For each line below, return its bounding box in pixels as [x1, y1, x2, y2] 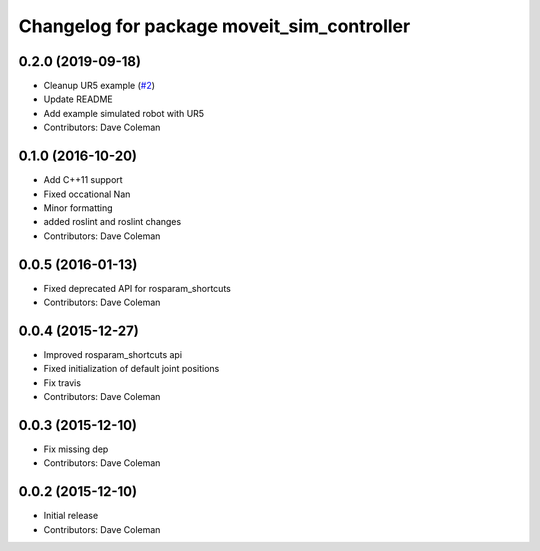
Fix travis [43, 376, 82, 389]
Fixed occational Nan [43, 188, 131, 200]
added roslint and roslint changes [43, 216, 182, 228]
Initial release [43, 510, 99, 522]
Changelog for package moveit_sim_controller [18, 15, 411, 37]
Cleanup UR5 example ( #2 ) [43, 80, 155, 92]
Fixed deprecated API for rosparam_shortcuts [43, 282, 232, 294]
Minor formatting [43, 201, 114, 214]
